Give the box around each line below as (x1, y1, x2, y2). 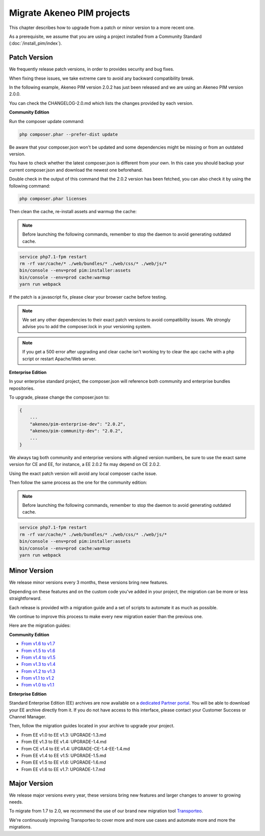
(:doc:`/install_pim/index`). (9, 40, 62, 46)
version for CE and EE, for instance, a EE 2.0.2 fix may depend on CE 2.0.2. (9, 462, 161, 467)
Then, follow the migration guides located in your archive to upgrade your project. (9, 723, 175, 729)
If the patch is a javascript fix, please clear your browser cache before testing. (9, 294, 167, 300)
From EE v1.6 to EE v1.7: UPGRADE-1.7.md (21, 766, 106, 772)
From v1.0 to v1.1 (21, 682, 54, 688)
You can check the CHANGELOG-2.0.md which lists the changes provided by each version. (9, 100, 194, 106)
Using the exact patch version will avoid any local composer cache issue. (9, 470, 157, 476)
